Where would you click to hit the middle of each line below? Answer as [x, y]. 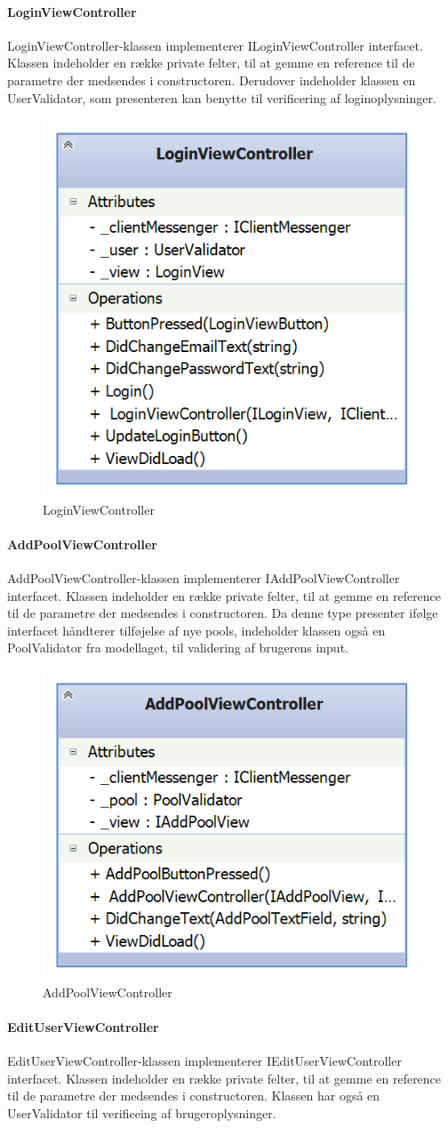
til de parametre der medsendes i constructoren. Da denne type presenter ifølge [223, 613]
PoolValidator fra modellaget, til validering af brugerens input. [178, 648]
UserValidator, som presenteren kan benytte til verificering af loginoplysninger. [222, 97]
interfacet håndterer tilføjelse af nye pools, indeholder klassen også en [196, 630]
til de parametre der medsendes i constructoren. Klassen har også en [194, 1096]
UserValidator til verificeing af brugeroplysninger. [142, 1112]
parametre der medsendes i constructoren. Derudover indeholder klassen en [212, 80]
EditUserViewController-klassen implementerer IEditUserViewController [204, 1060]
